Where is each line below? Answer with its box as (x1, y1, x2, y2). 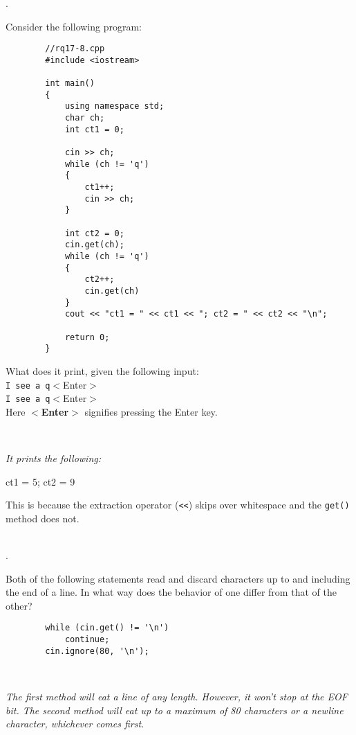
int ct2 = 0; (64, 228, 124, 238)
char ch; (64, 113, 105, 123)
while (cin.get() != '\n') (45, 623, 169, 633)
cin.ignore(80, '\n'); (45, 646, 149, 656)
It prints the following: (6, 451, 101, 465)
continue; (64, 635, 110, 645)
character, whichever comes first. (6, 716, 144, 731)
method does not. (6, 511, 79, 525)
